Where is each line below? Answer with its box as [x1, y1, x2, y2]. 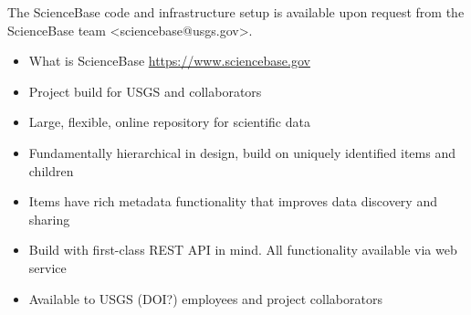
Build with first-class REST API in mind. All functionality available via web [28, 240, 457, 259]
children [28, 161, 74, 180]
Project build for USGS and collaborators [28, 81, 262, 100]
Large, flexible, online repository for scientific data [28, 112, 310, 131]
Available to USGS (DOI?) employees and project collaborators [28, 289, 382, 308]
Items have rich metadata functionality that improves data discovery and [28, 192, 437, 211]
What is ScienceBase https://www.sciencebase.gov [28, 51, 310, 70]
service [28, 257, 67, 277]
